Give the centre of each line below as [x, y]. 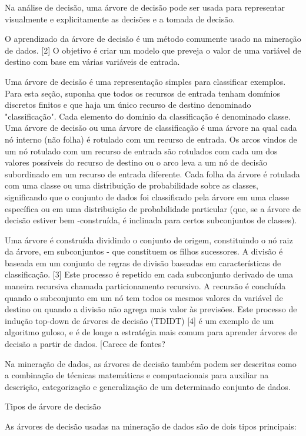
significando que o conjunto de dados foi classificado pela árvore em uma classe [147, 196]
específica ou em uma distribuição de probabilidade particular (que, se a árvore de [153, 208]
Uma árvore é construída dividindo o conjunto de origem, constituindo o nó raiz [149, 240]
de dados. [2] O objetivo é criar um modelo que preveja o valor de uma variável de [153, 50]
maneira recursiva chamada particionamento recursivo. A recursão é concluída [145, 286]
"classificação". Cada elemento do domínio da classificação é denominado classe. [148, 116]
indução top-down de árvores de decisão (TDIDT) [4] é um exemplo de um [139, 320]
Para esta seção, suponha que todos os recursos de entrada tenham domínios [142, 93]
